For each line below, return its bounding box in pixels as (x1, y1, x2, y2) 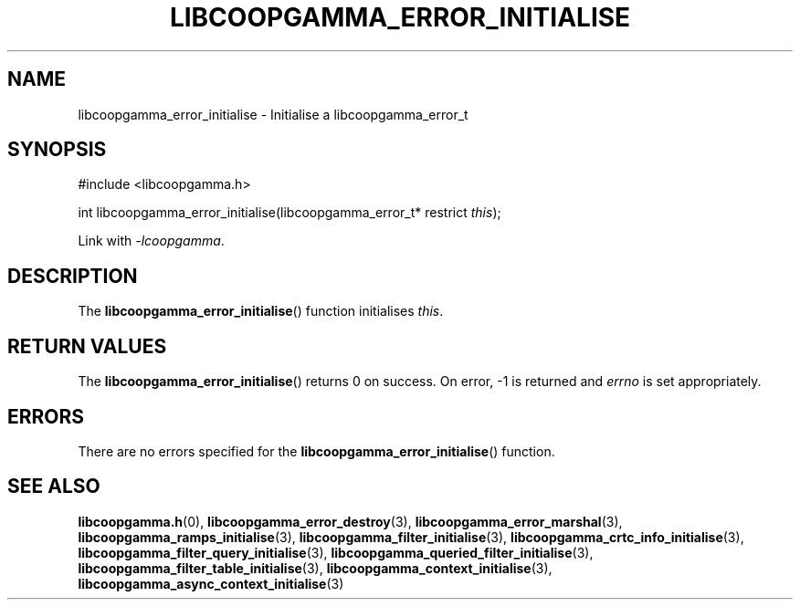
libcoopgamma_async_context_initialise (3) (78, 575, 344, 591)
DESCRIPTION (7, 264, 138, 288)
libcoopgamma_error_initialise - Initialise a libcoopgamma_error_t (78, 106, 468, 122)
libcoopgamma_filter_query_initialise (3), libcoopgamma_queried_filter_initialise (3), (78, 544, 594, 560)
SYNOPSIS (7, 138, 107, 162)
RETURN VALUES (7, 334, 167, 358)
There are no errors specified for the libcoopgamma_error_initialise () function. (78, 443, 555, 459)
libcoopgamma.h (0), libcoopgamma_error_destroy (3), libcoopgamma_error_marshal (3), (78, 513, 623, 529)
